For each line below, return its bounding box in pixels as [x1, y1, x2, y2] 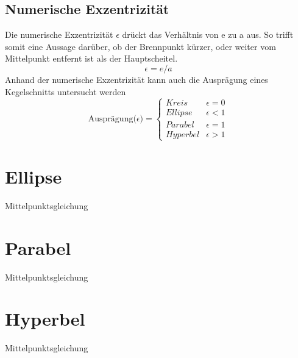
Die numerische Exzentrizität [5, 28, 113, 41]
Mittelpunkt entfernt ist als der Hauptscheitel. [5, 52, 178, 65]
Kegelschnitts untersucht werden [5, 85, 126, 98]
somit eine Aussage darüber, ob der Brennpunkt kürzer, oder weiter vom [5, 40, 276, 52]
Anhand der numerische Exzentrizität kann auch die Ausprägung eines [5, 73, 268, 85]
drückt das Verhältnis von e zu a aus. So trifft [122, 28, 294, 41]
